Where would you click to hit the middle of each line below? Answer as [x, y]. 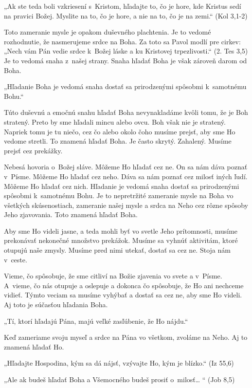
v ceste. [16, 259]
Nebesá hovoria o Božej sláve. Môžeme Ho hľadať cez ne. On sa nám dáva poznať [126, 167]
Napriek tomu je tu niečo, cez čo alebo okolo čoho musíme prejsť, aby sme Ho [120, 131]
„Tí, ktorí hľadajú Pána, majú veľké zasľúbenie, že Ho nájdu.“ [96, 321]
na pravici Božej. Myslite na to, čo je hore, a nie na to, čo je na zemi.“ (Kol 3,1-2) [126, 15]
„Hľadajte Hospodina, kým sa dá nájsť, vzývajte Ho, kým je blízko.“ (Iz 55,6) [119, 363]
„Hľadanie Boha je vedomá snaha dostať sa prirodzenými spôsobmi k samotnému [125, 86]
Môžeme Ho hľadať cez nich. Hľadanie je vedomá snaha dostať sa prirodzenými [122, 186]
